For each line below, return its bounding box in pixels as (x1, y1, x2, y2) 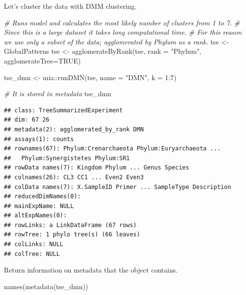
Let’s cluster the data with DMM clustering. (4, 1, 137, 11)
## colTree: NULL (4, 250, 60, 257)
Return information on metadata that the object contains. (4, 265, 178, 275)
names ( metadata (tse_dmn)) (4, 281, 88, 291)
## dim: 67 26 (4, 116, 50, 124)
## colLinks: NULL (4, 241, 63, 248)
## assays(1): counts (4, 135, 74, 143)
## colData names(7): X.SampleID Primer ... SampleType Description (4, 183, 231, 190)
